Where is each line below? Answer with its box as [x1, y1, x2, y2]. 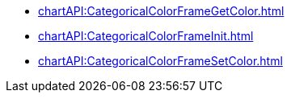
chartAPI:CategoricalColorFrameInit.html [38, 29, 254, 43]
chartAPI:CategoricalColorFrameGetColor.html [38, 4, 285, 18]
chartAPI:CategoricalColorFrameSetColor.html [38, 54, 283, 68]
